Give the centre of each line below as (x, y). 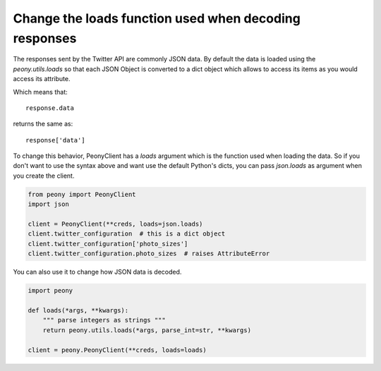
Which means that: (41, 92)
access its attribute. (42, 79)
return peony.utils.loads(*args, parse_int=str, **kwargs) (147, 330)
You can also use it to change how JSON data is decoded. (97, 272)
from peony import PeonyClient (82, 194)
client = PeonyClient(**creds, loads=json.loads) (115, 224)
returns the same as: (43, 124)
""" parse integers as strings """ (104, 320)
